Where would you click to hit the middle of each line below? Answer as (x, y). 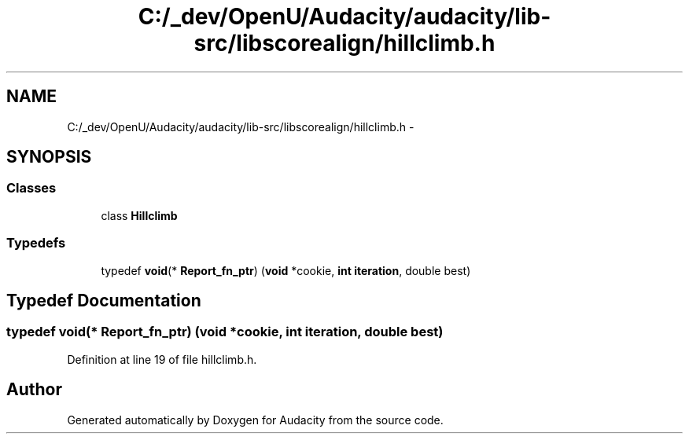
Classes (31, 188)
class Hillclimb (139, 215)
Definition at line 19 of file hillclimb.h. (162, 359)
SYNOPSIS (49, 157)
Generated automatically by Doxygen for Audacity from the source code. (255, 420)
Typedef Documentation (104, 300)
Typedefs (36, 243)
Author (34, 390)
